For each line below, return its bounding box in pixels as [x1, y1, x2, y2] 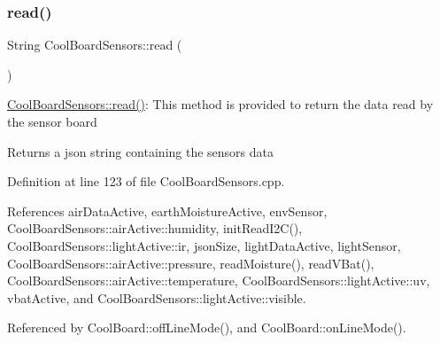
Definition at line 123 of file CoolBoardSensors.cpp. [7, 172, 285, 191]
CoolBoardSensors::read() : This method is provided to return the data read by [7, 95, 434, 113]
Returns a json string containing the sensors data [7, 142, 274, 160]
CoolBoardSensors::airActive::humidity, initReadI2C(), [7, 219, 303, 238]
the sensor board [7, 113, 97, 130]
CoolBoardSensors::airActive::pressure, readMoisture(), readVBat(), [7, 253, 374, 272]
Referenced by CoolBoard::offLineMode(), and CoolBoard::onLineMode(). [7, 318, 406, 337]
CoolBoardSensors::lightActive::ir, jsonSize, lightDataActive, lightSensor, [7, 236, 401, 254]
